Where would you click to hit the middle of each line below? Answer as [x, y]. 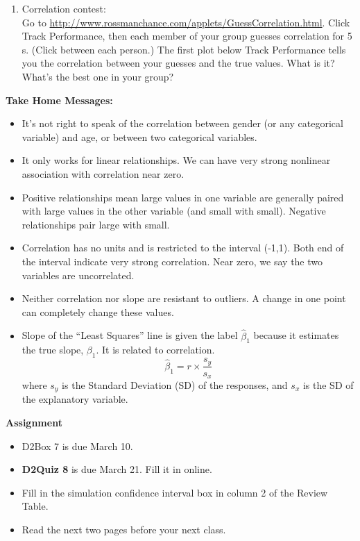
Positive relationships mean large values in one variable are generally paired [183, 197]
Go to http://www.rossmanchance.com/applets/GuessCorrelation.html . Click [186, 22]
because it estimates [296, 335]
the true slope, [53, 350]
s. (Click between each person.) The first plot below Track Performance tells [184, 49]
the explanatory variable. [75, 399]
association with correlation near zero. [103, 173]
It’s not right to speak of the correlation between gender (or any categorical [182, 123]
